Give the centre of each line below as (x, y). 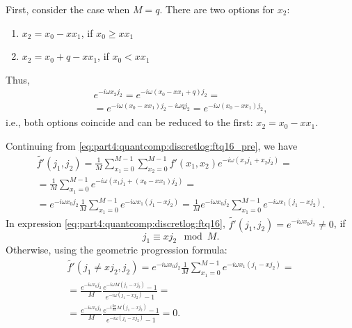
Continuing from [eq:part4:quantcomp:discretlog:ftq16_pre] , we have (152, 145)
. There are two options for (217, 9)
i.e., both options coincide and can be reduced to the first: (129, 122)
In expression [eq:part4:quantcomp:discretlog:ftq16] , (115, 223)
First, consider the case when (68, 9)
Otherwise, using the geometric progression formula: (117, 250)
